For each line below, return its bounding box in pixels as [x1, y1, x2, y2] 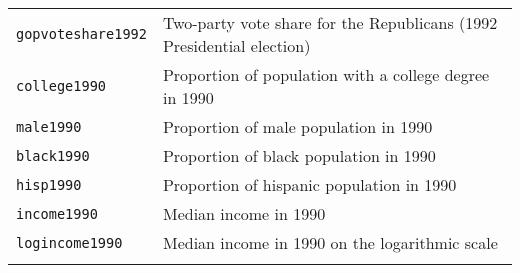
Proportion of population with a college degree [162, 63, 490, 86]
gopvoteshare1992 [16, 26, 147, 42]
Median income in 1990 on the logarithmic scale [162, 231, 498, 254]
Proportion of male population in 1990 [162, 115, 433, 138]
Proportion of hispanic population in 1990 [162, 173, 457, 196]
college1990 [16, 78, 107, 94]
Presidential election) [162, 34, 311, 57]
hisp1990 [16, 176, 82, 193]
